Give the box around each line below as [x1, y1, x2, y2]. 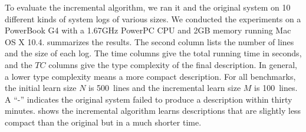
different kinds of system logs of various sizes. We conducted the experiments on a [5, 12, 301, 25]
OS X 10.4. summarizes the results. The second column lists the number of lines [5, 35, 294, 48]
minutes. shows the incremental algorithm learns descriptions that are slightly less [5, 104, 301, 117]
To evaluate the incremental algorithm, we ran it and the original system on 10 [5, 1, 291, 13]
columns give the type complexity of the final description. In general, [48, 58, 297, 70]
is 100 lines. [254, 82, 298, 94]
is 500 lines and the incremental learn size [88, 82, 241, 94]
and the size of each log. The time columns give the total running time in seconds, [5, 47, 302, 59]
